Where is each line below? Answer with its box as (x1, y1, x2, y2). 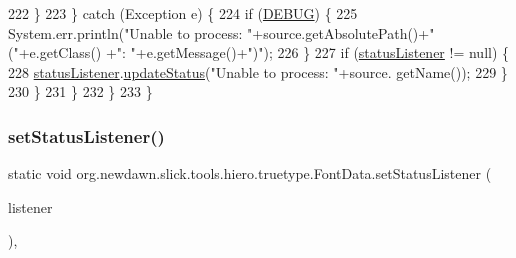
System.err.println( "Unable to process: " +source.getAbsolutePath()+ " (8, 22, 435, 43)
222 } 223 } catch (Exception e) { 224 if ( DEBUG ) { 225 (8, 3, 358, 23)
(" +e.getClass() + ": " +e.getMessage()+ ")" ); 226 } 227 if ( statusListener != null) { (8, 42, 510, 63)
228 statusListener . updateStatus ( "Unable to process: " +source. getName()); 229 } (8, 61, 508, 82)
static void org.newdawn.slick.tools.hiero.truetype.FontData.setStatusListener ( (8, 163, 492, 184)
